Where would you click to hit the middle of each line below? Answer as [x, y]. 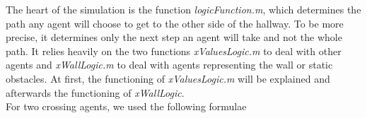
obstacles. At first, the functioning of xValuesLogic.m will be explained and [168, 78]
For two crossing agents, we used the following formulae [126, 106]
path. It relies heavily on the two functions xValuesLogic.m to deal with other [174, 51]
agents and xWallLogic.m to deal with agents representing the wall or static [169, 65]
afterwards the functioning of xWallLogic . [95, 92]
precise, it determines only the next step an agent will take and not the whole [174, 37]
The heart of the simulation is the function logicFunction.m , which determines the [183, 9]
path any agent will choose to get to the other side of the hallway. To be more [175, 23]
